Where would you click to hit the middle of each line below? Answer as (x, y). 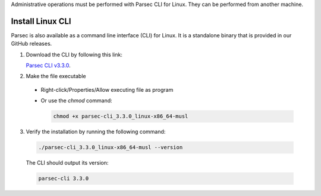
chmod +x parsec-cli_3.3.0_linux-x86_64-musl (121, 116)
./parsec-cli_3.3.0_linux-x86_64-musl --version (111, 147)
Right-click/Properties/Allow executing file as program (107, 89)
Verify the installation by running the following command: (96, 132)
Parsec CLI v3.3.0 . (48, 66)
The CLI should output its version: (67, 163)
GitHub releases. (32, 44)
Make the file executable (56, 76)
